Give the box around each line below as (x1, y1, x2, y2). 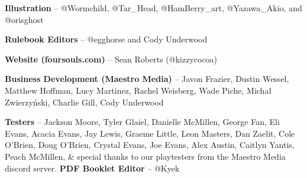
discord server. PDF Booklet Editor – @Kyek (5, 161, 180, 174)
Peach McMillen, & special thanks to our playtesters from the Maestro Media (5, 150, 286, 162)
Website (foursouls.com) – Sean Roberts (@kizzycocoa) (5, 52, 218, 65)
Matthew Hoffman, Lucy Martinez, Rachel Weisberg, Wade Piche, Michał (5, 84, 272, 96)
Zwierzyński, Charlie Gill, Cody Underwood (5, 95, 164, 108)
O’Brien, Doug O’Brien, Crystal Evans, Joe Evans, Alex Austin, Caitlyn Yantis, (5, 139, 295, 151)
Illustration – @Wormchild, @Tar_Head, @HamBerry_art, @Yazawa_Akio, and (5, 2, 302, 14)
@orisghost (5, 13, 44, 25)
